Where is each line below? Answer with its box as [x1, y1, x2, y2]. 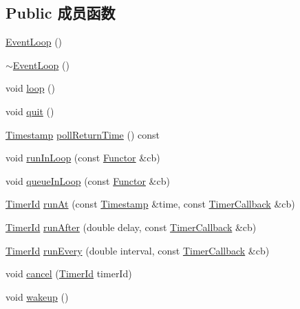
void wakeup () [6, 289, 69, 303]
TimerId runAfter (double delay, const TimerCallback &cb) [6, 219, 257, 234]
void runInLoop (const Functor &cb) [6, 150, 160, 165]
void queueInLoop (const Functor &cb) [6, 173, 170, 188]
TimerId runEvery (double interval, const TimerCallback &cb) [6, 243, 270, 257]
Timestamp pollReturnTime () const [6, 127, 160, 141]
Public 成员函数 [6, 2, 116, 23]
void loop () [6, 81, 55, 95]
